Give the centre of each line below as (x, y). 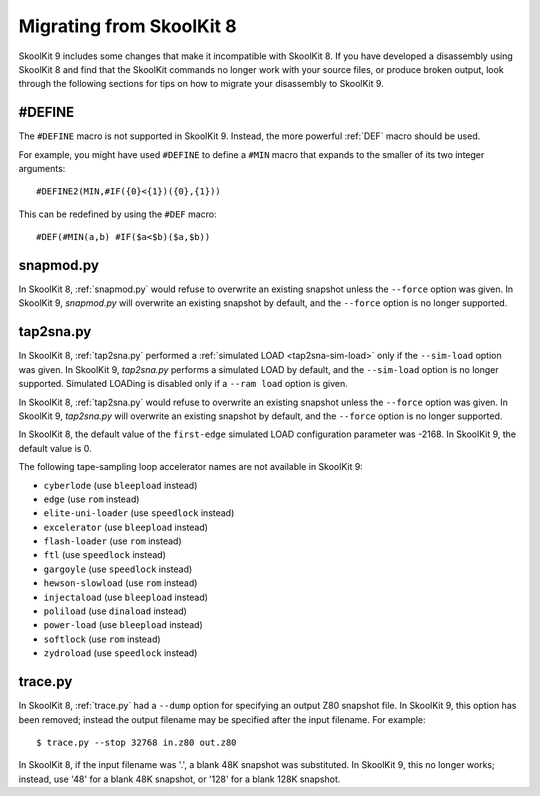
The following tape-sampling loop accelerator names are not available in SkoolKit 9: (191, 467)
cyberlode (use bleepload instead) (120, 485)
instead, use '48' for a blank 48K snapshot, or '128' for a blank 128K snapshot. (179, 779)
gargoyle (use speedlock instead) (118, 569)
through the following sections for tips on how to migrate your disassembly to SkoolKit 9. (201, 84)
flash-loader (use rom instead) (112, 541)
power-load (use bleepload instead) (123, 625)
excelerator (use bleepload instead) (126, 527)
